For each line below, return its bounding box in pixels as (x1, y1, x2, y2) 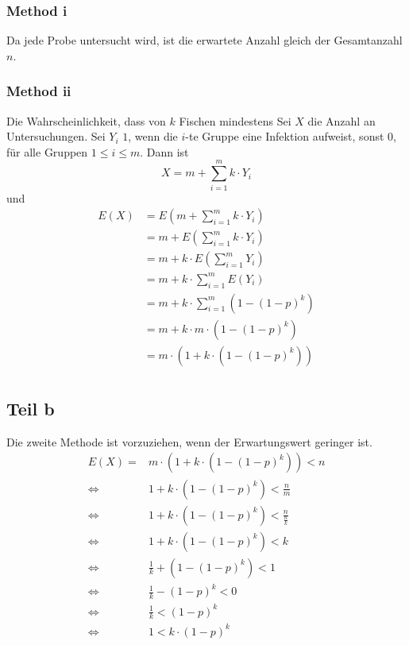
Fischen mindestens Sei (179, 112, 291, 129)
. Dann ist (140, 143, 189, 160)
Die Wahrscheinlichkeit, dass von (6, 112, 166, 129)
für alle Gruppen (6, 143, 88, 160)
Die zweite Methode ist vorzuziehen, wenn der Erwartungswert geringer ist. (6, 433, 372, 450)
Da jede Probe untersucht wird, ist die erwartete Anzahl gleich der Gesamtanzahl (6, 32, 403, 48)
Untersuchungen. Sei (6, 128, 106, 145)
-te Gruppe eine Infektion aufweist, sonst (185, 128, 384, 145)
